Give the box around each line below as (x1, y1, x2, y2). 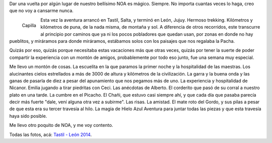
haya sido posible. (9, 113, 47, 119)
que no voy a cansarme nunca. (9, 8, 74, 14)
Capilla (22, 22, 36, 28)
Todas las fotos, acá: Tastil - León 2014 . (9, 131, 92, 137)
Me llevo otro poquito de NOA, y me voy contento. (9, 122, 113, 128)
